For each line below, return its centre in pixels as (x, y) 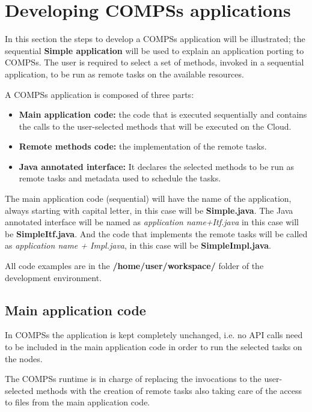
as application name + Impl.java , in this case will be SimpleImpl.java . (138, 245)
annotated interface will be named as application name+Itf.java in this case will (152, 222)
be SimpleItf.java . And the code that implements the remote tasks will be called (156, 233)
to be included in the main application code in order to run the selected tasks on (154, 347)
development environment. (54, 277)
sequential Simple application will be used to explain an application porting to (154, 50)
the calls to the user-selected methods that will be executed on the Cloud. (155, 126)
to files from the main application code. (78, 402)
